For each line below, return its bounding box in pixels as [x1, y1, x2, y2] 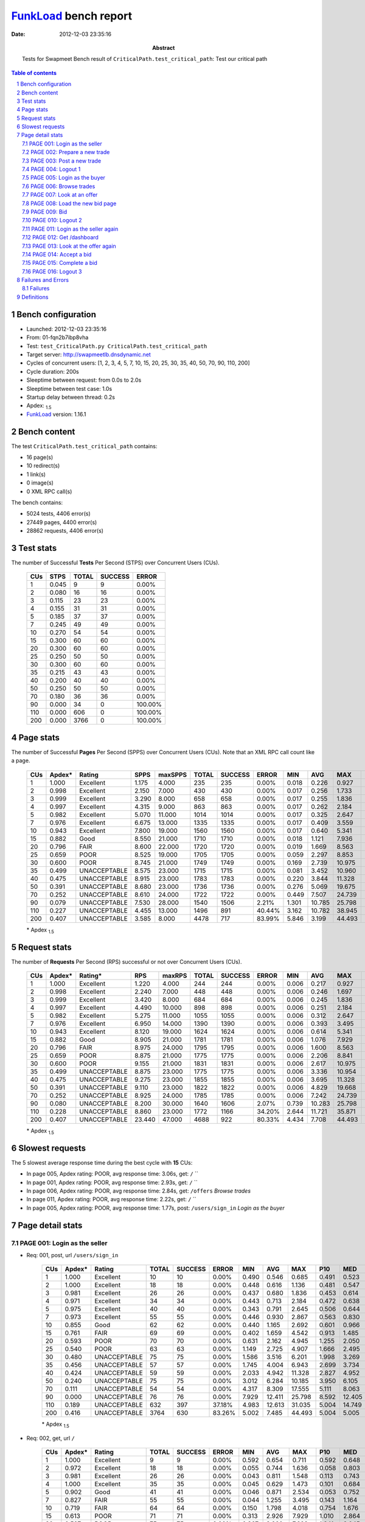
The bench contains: [11, 499, 63, 506]
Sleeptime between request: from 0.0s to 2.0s [26, 376, 142, 384]
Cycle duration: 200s [26, 368, 79, 375]
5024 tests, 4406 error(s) [26, 510, 91, 517]
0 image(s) [26, 479, 54, 486]
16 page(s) [26, 454, 54, 461]
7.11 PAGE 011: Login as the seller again [22, 225, 119, 233]
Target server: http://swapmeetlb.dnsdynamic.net [26, 351, 151, 358]
